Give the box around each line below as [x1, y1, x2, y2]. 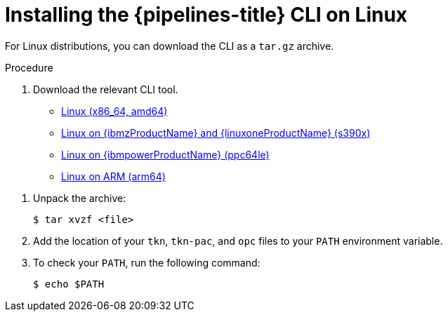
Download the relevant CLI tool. [33, 83, 178, 95]
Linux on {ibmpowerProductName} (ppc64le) [61, 148, 270, 161]
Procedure [5, 61, 53, 74]
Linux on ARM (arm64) [61, 170, 166, 182]
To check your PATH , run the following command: [33, 256, 261, 269]
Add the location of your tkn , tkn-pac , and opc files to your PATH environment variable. [33, 234, 443, 247]
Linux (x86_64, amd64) [61, 104, 168, 117]
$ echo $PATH [33, 278, 105, 290]
